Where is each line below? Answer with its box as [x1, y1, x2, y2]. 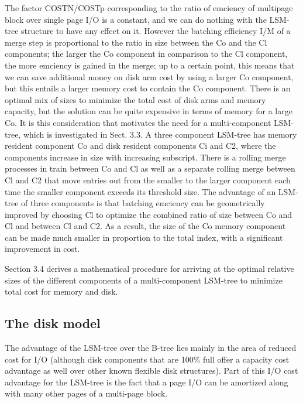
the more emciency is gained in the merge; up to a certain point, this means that [5, 59, 295, 71]
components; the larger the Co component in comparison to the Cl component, [5, 47, 288, 60]
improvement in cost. [5, 243, 80, 255]
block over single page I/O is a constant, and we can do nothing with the [5, 13, 267, 25]
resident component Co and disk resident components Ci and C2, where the [5, 139, 276, 152]
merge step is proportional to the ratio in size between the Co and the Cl [5, 36, 267, 48]
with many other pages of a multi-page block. [5, 387, 168, 399]
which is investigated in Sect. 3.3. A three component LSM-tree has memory [23, 128, 297, 140]
